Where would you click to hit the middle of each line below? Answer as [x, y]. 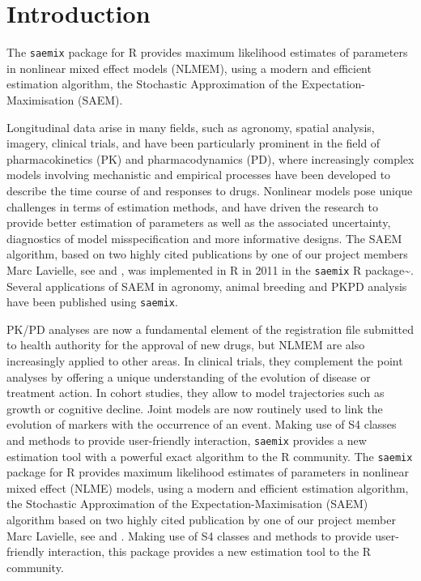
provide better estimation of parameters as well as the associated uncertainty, [199, 222]
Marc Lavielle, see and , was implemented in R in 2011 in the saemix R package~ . [210, 269]
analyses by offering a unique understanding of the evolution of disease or [189, 376]
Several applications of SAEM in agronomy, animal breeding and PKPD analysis [207, 286]
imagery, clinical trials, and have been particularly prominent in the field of [193, 143]
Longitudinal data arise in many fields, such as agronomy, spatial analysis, [191, 127]
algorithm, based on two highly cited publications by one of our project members [207, 254]
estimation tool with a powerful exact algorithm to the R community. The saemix [210, 456]
